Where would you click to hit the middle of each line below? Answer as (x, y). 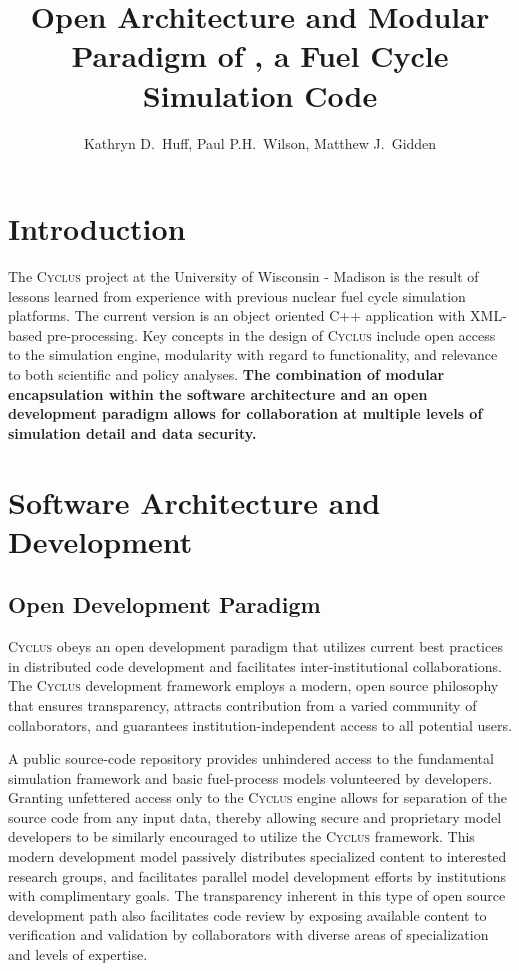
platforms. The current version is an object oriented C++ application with (237, 315)
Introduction (97, 228)
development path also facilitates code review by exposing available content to (247, 914)
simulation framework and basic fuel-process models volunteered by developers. (250, 777)
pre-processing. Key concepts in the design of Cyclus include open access (271, 334)
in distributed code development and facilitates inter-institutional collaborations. (255, 665)
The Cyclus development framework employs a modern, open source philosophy (253, 685)
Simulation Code (260, 94)
